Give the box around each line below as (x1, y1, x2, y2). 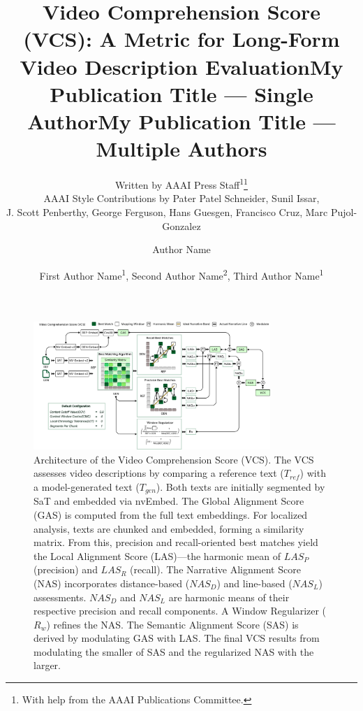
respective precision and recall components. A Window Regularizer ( (34, 603, 327, 618)
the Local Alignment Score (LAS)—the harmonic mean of (34, 548, 281, 563)
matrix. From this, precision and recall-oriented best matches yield (34, 535, 318, 550)
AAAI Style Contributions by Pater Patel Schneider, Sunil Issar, (43, 191, 320, 206)
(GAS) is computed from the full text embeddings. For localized (34, 507, 308, 522)
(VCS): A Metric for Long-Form (23, 24, 340, 53)
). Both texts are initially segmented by (156, 479, 325, 494)
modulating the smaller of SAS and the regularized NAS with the (34, 644, 314, 659)
